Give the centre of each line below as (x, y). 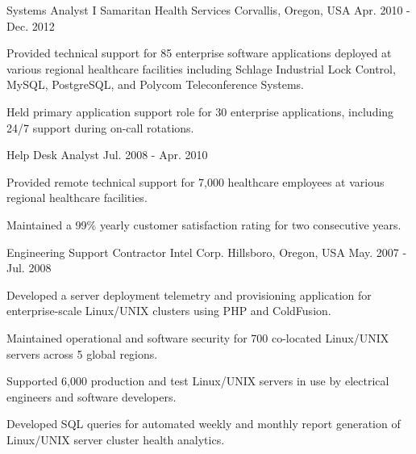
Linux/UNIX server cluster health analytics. (116, 439)
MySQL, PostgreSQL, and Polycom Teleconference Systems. (155, 84)
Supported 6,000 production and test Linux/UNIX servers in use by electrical (198, 381)
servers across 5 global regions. (82, 353)
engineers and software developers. (92, 396)
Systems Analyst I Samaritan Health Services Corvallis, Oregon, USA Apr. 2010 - (208, 10)
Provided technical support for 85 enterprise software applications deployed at (199, 53)
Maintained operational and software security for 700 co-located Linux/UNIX (198, 337)
